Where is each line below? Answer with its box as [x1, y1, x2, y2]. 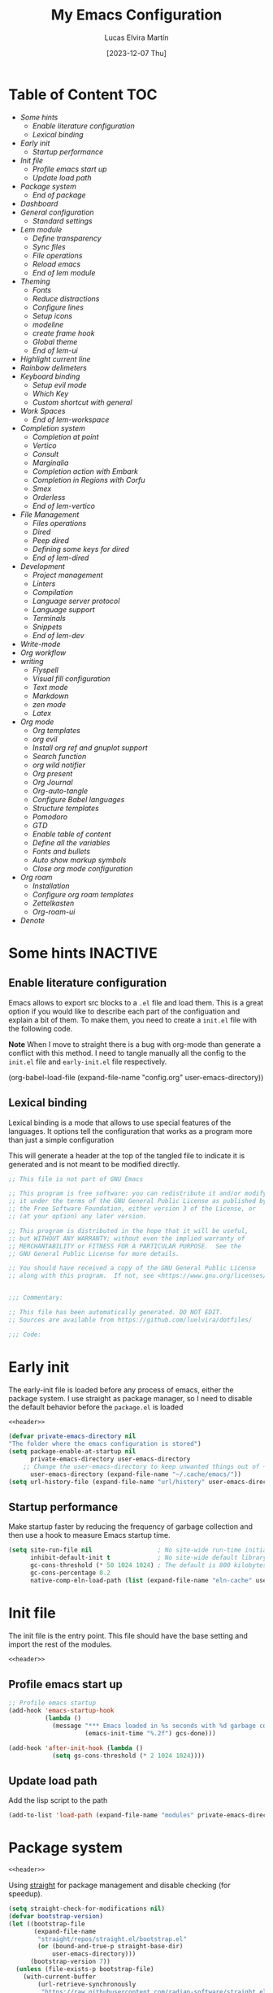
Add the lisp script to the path [8, 1795, 108, 1805]
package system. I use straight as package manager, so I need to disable [8, 1393, 253, 1403]
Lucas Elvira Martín [104, 33, 169, 42]
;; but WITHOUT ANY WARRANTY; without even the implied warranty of [8, 1234, 245, 1243]
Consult [32, 449, 59, 458]
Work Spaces [19, 406, 66, 415]
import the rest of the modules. [8, 1639, 112, 1649]
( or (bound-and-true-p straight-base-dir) [37, 1943, 184, 1951]
